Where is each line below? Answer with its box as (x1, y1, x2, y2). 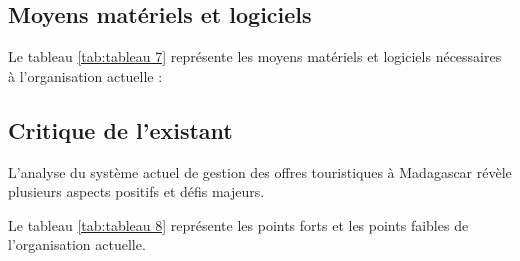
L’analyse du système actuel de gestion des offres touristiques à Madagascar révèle (8, 161, 512, 182)
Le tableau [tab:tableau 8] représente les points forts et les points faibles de (8, 214, 469, 235)
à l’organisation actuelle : (8, 65, 163, 86)
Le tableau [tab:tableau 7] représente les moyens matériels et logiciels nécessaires (8, 46, 502, 67)
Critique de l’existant (8, 114, 233, 145)
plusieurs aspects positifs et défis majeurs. (8, 181, 265, 202)
